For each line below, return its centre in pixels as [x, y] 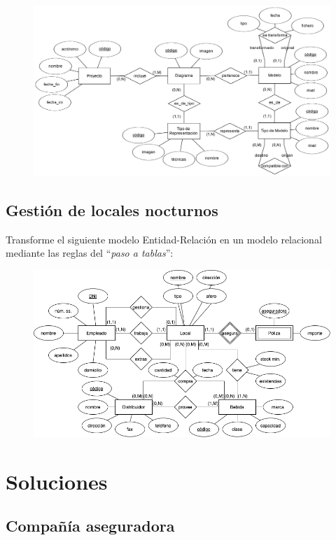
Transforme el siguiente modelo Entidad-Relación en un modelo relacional [164, 239]
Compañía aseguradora [90, 526]
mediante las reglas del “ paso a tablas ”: [90, 253]
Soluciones [57, 481]
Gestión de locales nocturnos [112, 209]
